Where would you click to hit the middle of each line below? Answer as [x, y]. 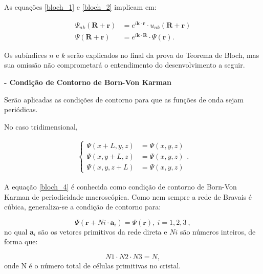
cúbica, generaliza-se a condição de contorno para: [83, 207]
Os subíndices [26, 55]
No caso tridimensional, [41, 126]
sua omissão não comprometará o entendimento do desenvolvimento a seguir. [125, 65]
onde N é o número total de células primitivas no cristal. [93, 265]
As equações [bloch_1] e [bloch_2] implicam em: [80, 7]
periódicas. [21, 109]
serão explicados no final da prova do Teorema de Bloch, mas [163, 55]
